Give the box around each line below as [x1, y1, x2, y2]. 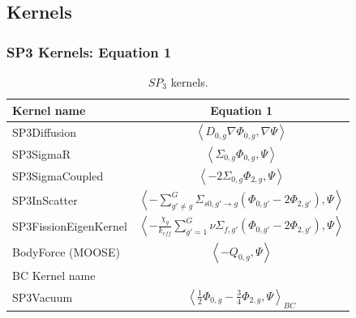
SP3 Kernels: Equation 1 [6, 41, 172, 61]
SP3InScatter [12, 191, 78, 208]
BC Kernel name [12, 266, 96, 283]
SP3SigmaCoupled [12, 167, 104, 184]
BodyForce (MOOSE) [12, 244, 120, 261]
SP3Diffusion [12, 123, 77, 140]
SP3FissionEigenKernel [12, 218, 127, 235]
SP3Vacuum [12, 289, 73, 306]
